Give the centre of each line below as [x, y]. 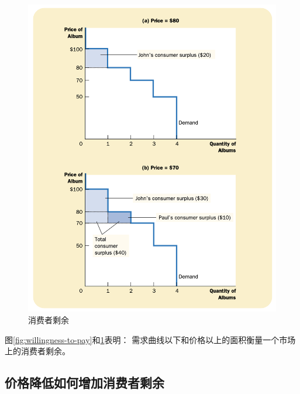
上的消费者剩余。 [37, 351]
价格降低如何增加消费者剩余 [85, 383]
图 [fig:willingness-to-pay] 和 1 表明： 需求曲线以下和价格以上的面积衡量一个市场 [150, 339]
